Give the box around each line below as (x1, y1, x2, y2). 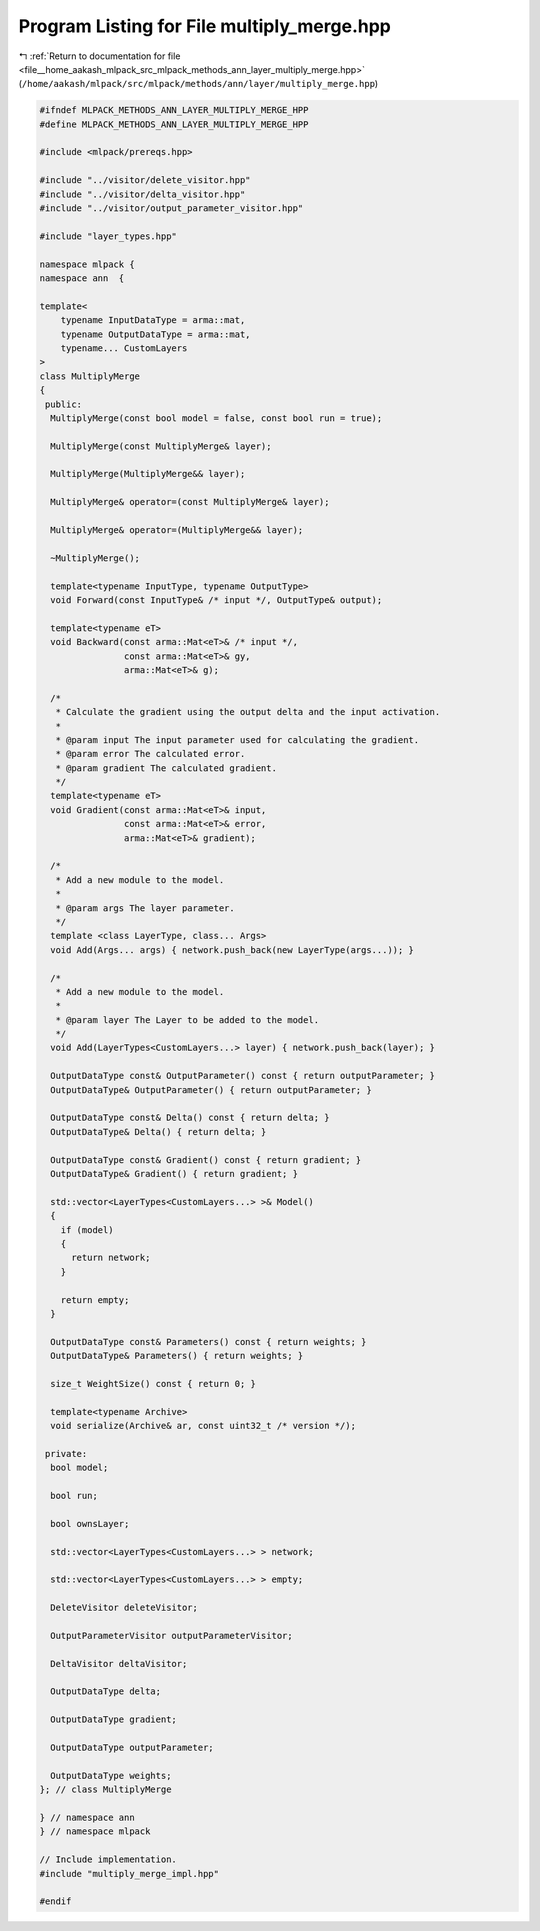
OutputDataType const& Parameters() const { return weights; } (50, 1336, 367, 1347)
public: (45, 398, 83, 410)
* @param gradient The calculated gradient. (55, 762, 277, 774)
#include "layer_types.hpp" (39, 230, 177, 242)
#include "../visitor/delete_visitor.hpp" (39, 175, 251, 186)
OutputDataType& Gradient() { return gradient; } (50, 1168, 299, 1179)
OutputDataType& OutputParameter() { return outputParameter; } (50, 1084, 372, 1095)
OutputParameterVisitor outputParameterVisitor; (50, 1630, 294, 1641)
